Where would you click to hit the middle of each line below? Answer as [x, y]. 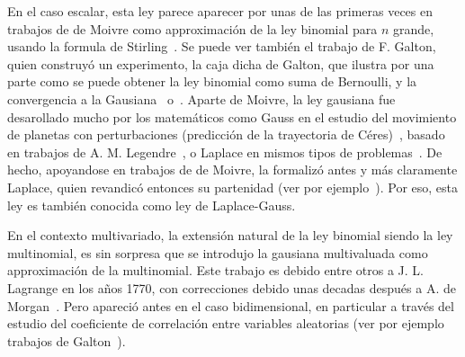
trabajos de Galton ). [67, 340]
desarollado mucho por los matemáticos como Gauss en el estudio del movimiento [232, 116]
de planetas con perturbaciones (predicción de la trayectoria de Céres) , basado [226, 134]
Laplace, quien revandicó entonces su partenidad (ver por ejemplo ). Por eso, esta [232, 187]
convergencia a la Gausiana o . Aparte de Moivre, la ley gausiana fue [201, 98]
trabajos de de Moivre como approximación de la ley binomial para [192, 28]
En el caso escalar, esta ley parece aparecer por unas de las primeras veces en [220, 11]
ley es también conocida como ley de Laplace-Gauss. [152, 205]
